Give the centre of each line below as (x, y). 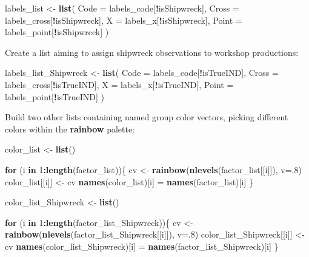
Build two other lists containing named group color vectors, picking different (147, 117)
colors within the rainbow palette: (70, 128)
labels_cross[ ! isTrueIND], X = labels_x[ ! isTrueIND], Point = (119, 84)
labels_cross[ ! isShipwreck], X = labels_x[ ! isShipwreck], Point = (124, 20)
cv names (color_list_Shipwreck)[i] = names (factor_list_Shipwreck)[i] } (142, 246)
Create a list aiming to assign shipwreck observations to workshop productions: (152, 52)
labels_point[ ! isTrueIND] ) (55, 96)
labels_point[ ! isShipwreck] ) (57, 32)
